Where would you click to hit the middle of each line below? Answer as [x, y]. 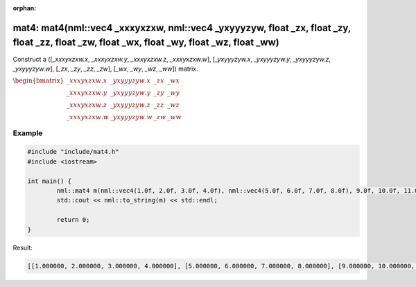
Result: [23, 247]
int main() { [50, 181]
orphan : [25, 8]
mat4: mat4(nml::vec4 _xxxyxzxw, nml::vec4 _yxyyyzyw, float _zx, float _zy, [182, 28]
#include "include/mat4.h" [73, 152]
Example [28, 133]
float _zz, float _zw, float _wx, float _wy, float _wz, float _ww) [146, 43]
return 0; [73, 220]
